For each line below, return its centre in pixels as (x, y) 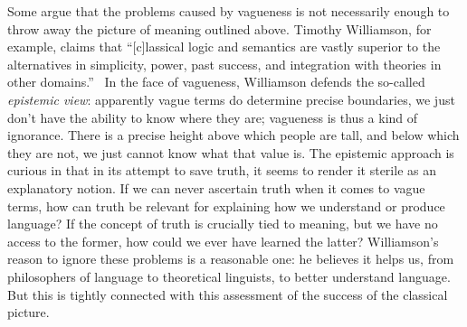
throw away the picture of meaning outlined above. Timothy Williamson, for (219, 28)
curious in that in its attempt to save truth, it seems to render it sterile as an (222, 170)
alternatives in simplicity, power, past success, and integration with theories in (224, 64)
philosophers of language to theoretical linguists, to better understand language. (229, 276)
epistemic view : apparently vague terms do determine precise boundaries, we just (231, 99)
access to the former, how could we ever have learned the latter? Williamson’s (223, 241)
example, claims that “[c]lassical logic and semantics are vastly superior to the (224, 47)
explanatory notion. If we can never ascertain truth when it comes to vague (216, 187)
